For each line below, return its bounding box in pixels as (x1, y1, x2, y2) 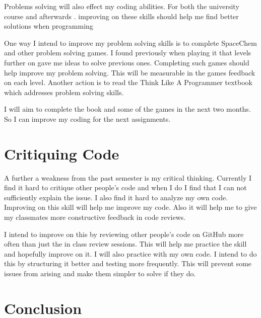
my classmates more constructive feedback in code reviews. (4, 212, 186, 222)
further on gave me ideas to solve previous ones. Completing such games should (4, 57, 249, 67)
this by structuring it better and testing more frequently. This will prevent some (4, 258, 252, 269)
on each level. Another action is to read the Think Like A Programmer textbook (4, 77, 252, 88)
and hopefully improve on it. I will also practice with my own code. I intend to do (4, 248, 257, 259)
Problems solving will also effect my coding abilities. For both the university (4, 1, 239, 11)
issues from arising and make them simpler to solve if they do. (4, 268, 196, 278)
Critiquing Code (4, 143, 119, 164)
